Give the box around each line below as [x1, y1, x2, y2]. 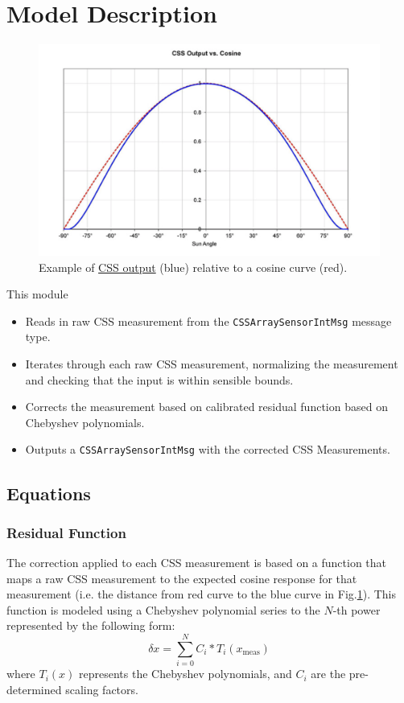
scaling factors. [65, 680, 138, 697]
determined [6, 680, 62, 697]
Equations [6, 480, 91, 505]
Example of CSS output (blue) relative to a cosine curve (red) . [39, 258, 348, 275]
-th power [332, 601, 381, 618]
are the [311, 665, 346, 682]
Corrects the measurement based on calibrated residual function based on [25, 398, 388, 415]
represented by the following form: [6, 617, 175, 634]
